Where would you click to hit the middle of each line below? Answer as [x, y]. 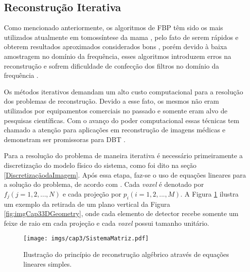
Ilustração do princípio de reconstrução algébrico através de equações [126, 254]
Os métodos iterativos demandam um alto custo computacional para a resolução [124, 91]
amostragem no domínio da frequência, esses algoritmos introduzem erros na [118, 56]
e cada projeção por [92, 193]
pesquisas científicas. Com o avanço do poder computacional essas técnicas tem [122, 120]
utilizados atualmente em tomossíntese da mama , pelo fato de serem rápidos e [121, 37]
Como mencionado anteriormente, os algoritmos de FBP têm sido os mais [114, 27]
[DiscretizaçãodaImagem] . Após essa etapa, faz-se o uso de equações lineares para [125, 174]
